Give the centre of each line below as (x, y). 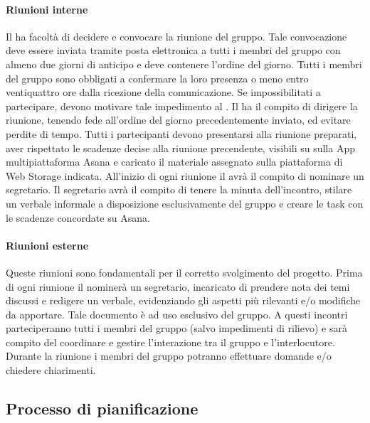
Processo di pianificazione (102, 408)
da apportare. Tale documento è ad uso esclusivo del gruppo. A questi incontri (177, 314)
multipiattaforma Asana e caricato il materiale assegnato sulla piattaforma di (174, 162)
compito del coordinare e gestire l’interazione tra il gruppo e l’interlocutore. (170, 342)
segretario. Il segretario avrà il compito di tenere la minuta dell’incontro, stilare (179, 189)
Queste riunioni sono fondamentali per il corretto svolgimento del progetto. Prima (184, 272)
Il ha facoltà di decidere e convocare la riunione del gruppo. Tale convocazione (176, 36)
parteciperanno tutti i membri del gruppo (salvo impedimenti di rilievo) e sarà (176, 328)
